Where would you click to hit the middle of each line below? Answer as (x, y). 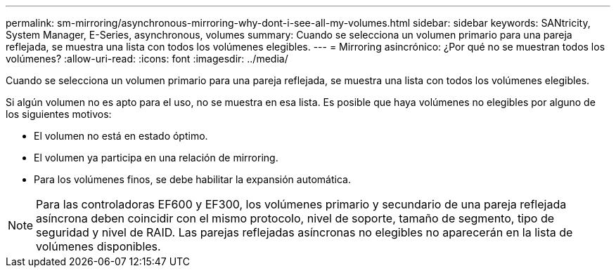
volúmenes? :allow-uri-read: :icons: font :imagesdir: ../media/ (147, 59)
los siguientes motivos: (59, 114)
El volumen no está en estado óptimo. (121, 136)
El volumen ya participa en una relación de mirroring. (156, 158)
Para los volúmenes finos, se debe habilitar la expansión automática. (192, 179)
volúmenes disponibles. (98, 246)
